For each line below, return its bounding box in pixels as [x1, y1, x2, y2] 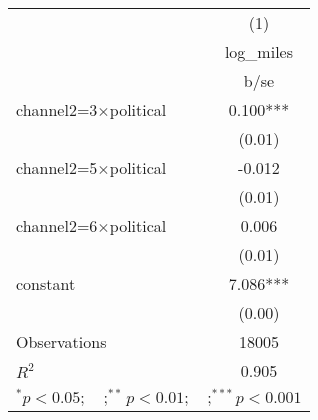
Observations [16, 330, 107, 353]
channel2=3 [16, 98, 98, 121]
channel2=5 [16, 156, 98, 179]
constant [16, 272, 76, 295]
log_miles [224, 40, 293, 63]
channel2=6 [16, 214, 98, 237]
